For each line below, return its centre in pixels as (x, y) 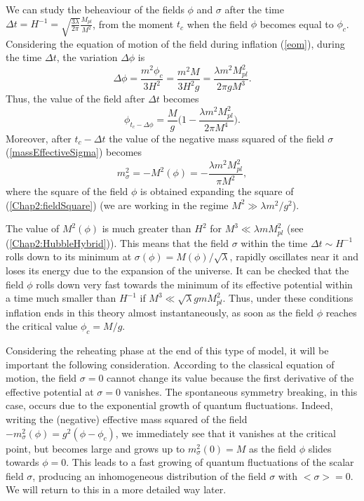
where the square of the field (67, 191)
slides (320, 448)
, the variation (87, 57)
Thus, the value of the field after (75, 99)
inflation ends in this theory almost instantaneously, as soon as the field (160, 312)
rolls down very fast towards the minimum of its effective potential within (194, 284)
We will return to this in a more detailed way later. (116, 489)
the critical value (42, 326)
